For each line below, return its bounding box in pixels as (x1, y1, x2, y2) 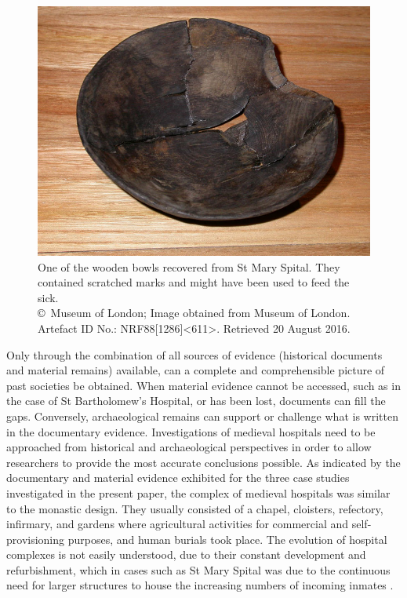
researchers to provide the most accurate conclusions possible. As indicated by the (6, 454, 401, 470)
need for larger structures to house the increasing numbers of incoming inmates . (6, 577, 394, 593)
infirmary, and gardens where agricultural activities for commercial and (6, 516, 349, 532)
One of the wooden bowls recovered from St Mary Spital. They (38, 258, 340, 275)
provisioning (6, 531, 65, 547)
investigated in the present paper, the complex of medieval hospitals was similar (6, 484, 391, 501)
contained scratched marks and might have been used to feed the (38, 274, 350, 290)
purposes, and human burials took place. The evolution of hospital (67, 531, 387, 547)
